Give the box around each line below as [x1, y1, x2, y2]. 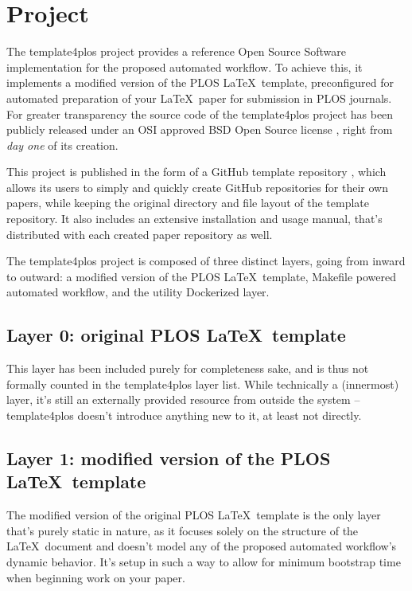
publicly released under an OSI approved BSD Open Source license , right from [6, 121, 393, 138]
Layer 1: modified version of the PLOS [6, 446, 331, 470]
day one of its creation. [6, 136, 119, 153]
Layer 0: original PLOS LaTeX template [6, 323, 346, 347]
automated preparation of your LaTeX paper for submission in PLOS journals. [6, 89, 392, 106]
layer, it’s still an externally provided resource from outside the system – [6, 391, 360, 408]
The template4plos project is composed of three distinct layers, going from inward [6, 252, 406, 269]
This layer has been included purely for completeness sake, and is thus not [6, 360, 369, 377]
